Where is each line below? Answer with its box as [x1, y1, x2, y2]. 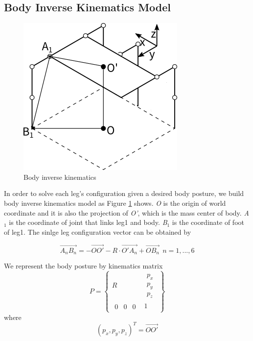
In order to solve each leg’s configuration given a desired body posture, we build [4, 188, 244, 198]
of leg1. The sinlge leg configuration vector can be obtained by [4, 226, 191, 237]
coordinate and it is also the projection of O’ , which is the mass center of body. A [4, 207, 249, 218]
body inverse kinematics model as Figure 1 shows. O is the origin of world [4, 197, 226, 208]
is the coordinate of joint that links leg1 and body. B [9, 217, 167, 227]
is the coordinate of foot [172, 217, 244, 227]
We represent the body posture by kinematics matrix [4, 261, 163, 271]
